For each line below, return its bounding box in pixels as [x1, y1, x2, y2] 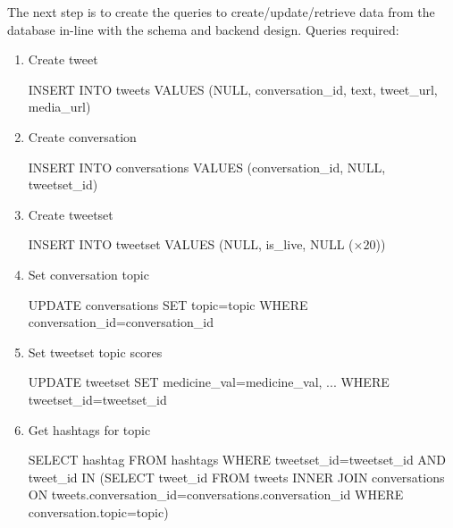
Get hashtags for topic [28, 420, 151, 439]
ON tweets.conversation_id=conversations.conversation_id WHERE [28, 485, 404, 504]
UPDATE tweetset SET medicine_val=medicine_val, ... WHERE [28, 373, 390, 391]
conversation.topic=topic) [28, 502, 169, 521]
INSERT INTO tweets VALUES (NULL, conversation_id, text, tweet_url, [28, 80, 438, 98]
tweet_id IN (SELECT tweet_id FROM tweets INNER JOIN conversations [28, 467, 445, 486]
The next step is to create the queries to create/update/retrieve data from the [7, 3, 435, 21]
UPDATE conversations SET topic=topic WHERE [28, 295, 308, 314]
